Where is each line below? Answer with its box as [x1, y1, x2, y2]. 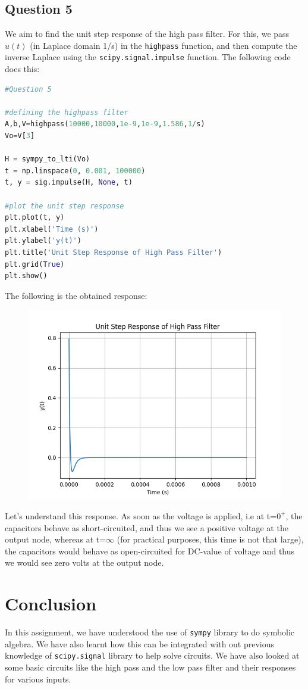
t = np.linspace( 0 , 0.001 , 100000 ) [5, 166, 146, 175]
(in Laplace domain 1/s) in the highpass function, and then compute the [30, 39, 297, 51]
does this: [5, 63, 40, 75]
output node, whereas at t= [5, 533, 106, 545]
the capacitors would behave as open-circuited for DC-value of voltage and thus [5, 544, 295, 557]
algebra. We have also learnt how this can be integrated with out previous [5, 637, 275, 650]
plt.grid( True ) [5, 260, 65, 269]
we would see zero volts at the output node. [5, 556, 164, 569]
